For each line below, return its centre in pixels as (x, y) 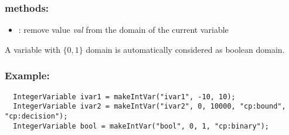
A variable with (33, 49)
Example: (27, 75)
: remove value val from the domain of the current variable (123, 30)
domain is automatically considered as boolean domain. (185, 49)
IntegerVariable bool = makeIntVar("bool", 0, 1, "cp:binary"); (141, 126)
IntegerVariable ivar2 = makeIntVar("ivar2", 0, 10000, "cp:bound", (149, 107)
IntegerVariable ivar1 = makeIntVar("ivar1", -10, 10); (124, 97)
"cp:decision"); (36, 116)
